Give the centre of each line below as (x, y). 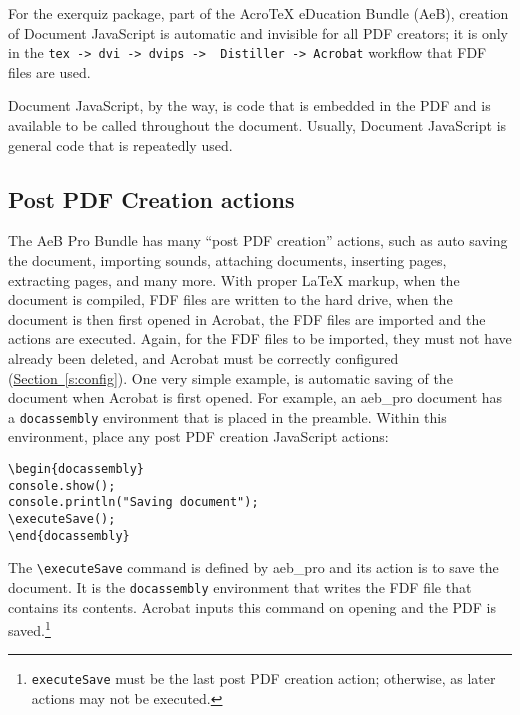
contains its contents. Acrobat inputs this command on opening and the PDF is (252, 606)
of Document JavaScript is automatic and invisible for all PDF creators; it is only (258, 32)
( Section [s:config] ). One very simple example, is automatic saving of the (230, 377)
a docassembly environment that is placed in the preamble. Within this (227, 416)
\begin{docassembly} (76, 469)
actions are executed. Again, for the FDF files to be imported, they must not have (260, 338)
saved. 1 (29, 628)
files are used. (49, 71)
